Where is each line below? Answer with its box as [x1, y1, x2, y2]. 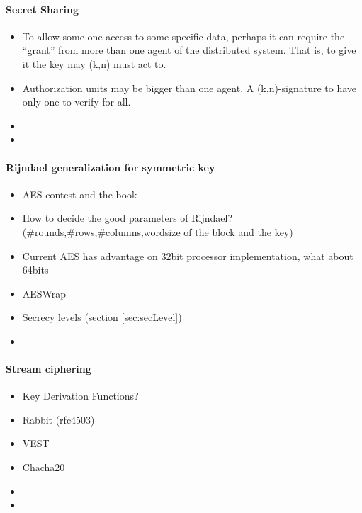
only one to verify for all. [22, 94, 131, 109]
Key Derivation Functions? [22, 388, 139, 403]
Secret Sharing [6, 1, 79, 16]
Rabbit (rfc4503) [22, 412, 95, 427]
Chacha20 [22, 460, 65, 475]
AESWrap [22, 286, 67, 300]
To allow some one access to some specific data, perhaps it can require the [22, 28, 345, 43]
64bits [22, 262, 49, 277]
